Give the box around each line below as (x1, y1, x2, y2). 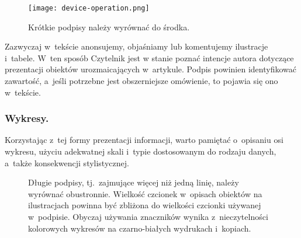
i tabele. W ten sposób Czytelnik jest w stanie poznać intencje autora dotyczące (5, 51, 294, 64)
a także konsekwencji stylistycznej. (5, 156, 129, 169)
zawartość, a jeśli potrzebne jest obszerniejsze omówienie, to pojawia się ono (5, 75, 278, 87)
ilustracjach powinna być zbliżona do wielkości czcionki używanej (28, 199, 261, 211)
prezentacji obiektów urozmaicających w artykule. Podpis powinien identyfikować (5, 63, 296, 75)
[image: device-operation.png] (28, 4, 150, 12)
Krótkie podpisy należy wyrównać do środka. (28, 20, 190, 33)
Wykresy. (5, 111, 49, 125)
